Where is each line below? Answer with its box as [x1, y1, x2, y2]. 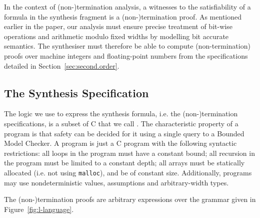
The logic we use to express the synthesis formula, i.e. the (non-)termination [4, 108, 238, 119]
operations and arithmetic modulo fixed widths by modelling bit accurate [4, 31, 229, 41]
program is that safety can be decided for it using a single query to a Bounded [4, 128, 244, 138]
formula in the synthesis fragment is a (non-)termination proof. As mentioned [4, 11, 242, 22]
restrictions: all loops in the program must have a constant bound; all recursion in [4, 147, 255, 158]
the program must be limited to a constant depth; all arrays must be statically [4, 157, 245, 168]
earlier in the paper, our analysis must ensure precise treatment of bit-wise [4, 21, 232, 32]
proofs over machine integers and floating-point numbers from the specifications [4, 50, 248, 61]
